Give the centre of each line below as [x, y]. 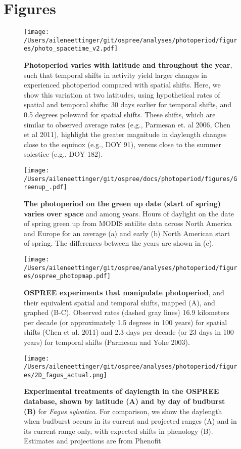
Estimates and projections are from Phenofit [92, 441]
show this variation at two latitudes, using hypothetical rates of [122, 94]
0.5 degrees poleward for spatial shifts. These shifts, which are [120, 115]
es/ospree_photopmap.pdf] [67, 276]
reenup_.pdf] [45, 187]
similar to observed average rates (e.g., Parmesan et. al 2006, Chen [127, 124]
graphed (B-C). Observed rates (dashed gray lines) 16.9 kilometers [127, 312]
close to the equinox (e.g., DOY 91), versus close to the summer [123, 144]
